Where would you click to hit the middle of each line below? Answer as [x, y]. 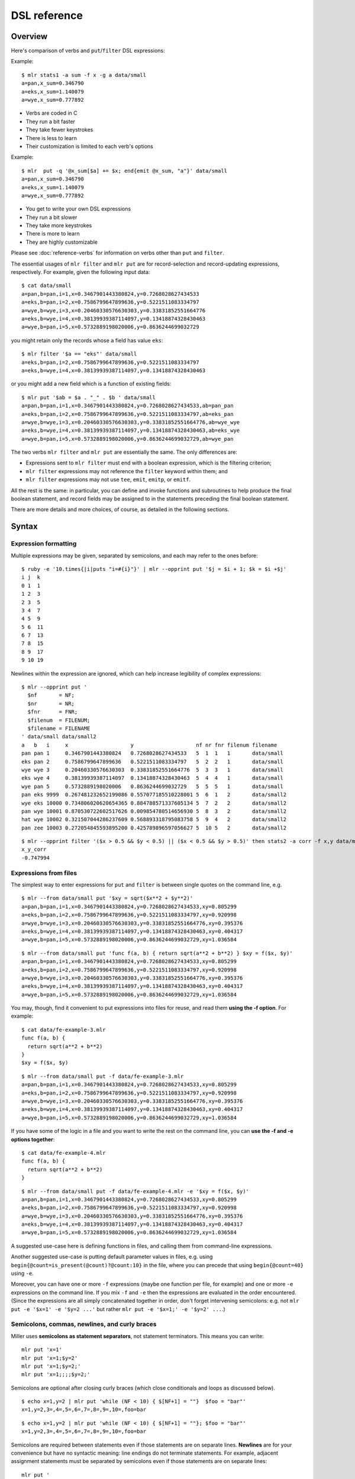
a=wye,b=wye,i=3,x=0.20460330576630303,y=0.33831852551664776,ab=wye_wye [131, 422]
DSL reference [47, 15]
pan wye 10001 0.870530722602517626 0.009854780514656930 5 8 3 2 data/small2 [154, 811]
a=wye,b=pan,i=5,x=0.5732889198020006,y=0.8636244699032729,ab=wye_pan [128, 439]
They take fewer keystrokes [59, 130]
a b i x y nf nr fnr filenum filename [149, 745]
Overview [29, 36]
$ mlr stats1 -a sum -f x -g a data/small [84, 75]
